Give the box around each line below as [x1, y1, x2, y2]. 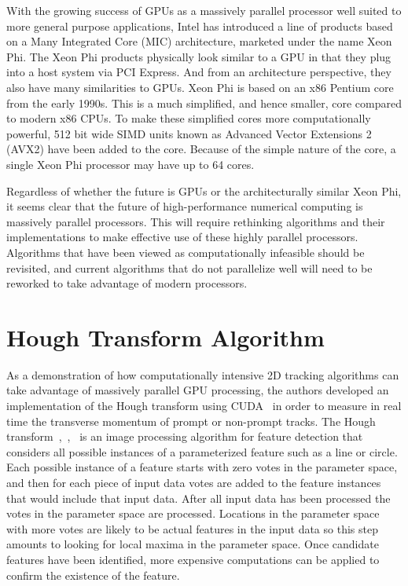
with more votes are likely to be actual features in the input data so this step [6, 520, 378, 537]
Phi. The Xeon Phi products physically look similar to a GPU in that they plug [6, 48, 391, 64]
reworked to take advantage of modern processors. [6, 275, 248, 291]
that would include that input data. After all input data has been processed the [6, 489, 391, 506]
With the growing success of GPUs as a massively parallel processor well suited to [6, 2, 402, 18]
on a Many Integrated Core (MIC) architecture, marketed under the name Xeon [6, 33, 392, 49]
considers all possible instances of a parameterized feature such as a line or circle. [6, 443, 398, 460]
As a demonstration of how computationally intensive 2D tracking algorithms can [6, 366, 399, 383]
